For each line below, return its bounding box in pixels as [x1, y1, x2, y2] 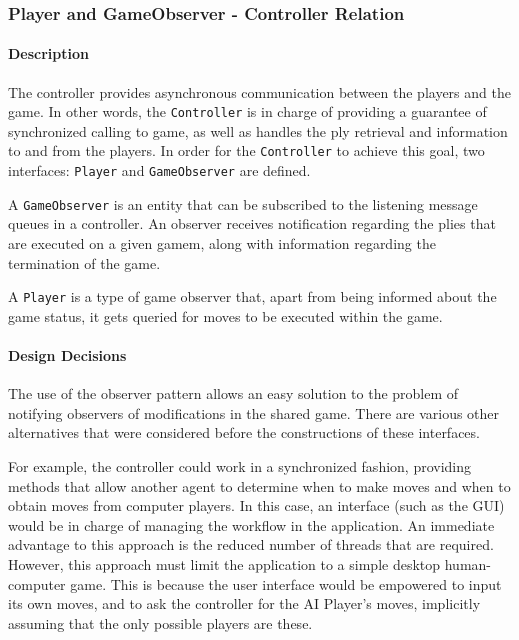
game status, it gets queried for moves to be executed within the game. [8, 305, 443, 326]
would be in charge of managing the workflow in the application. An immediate [8, 514, 495, 535]
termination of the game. [8, 252, 161, 273]
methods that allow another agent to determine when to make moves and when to [8, 475, 511, 496]
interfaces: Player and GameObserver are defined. [8, 160, 311, 181]
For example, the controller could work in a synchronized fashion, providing [8, 456, 472, 477]
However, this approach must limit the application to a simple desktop [8, 554, 441, 575]
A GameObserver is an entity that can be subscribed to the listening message [8, 193, 478, 214]
